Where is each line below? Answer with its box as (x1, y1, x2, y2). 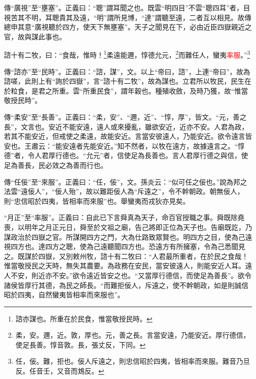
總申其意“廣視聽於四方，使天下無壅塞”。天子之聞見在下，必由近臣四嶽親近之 (4, 22, 252, 32)
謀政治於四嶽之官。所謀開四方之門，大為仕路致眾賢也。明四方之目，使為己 (4, 231, 245, 242)
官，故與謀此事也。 (4, 31, 66, 41)
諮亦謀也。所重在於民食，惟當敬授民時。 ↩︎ (15, 313, 153, 323)
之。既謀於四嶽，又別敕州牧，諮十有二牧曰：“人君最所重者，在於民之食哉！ (4, 251, 249, 261)
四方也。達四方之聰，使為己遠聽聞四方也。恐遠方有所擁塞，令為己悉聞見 (10, 241, 245, 252)
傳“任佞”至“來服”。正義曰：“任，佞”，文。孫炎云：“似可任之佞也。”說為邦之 (4, 176, 247, 187)
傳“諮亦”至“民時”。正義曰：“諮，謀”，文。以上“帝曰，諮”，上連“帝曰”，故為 (4, 66, 251, 76)
